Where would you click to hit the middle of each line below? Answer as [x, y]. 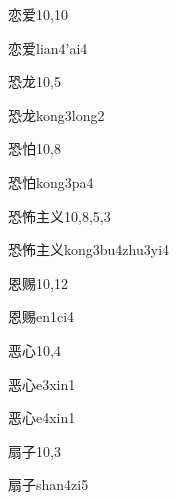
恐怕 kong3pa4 [51, 181]
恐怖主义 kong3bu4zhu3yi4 [89, 249]
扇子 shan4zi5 [48, 484]
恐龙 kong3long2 [56, 114]
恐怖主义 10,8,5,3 [59, 215]
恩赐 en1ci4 [41, 316]
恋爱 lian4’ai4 [48, 47]
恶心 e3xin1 [42, 383]
